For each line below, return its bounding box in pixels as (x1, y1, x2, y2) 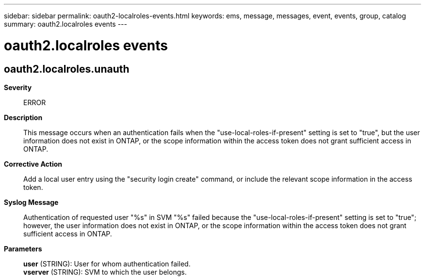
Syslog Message (4, 198, 59, 206)
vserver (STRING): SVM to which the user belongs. (23, 267, 187, 276)
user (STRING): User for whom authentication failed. (23, 259, 191, 268)
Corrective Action (4, 159, 62, 168)
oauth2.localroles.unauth (4, 62, 130, 75)
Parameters (4, 244, 42, 253)
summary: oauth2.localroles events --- (4, 20, 127, 28)
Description (4, 113, 43, 122)
